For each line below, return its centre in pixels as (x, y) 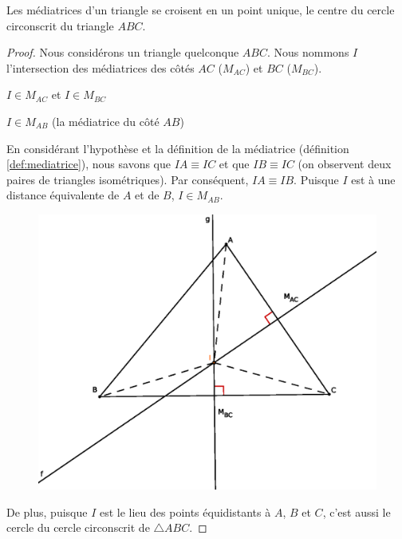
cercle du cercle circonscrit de (78, 527)
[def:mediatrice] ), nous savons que (89, 164)
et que (234, 164)
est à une (373, 179)
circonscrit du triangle (60, 25)
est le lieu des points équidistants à (185, 511)
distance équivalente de (63, 195)
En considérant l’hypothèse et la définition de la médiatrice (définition (178, 148)
